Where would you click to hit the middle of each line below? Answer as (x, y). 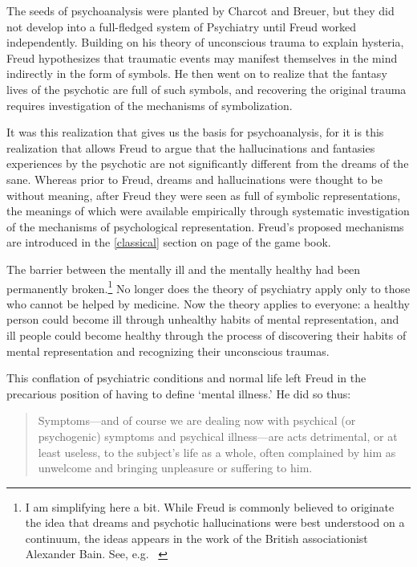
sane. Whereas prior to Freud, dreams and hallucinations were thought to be (194, 179)
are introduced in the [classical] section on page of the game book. (169, 242)
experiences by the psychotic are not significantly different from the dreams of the (208, 163)
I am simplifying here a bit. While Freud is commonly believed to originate (210, 506)
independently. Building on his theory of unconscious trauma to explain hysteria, (205, 42)
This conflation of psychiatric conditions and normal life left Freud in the (186, 378)
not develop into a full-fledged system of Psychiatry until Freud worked (181, 26)
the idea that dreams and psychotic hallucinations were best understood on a (215, 522)
